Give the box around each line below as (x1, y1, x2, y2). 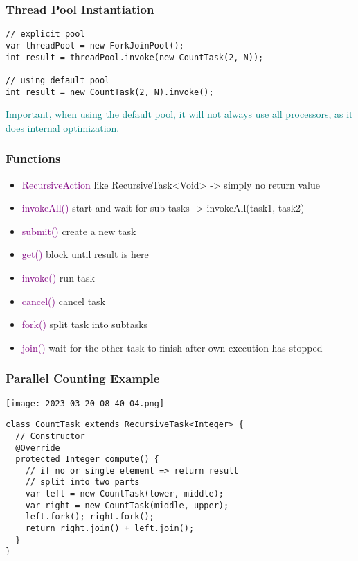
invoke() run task (21, 270, 95, 284)
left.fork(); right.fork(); (25, 512, 154, 522)
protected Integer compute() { (15, 454, 159, 465)
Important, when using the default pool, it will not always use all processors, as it (6, 107, 353, 121)
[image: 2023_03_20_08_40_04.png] (6, 398, 165, 408)
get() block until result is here (21, 247, 149, 261)
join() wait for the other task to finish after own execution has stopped (21, 340, 323, 354)
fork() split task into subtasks (21, 317, 148, 331)
